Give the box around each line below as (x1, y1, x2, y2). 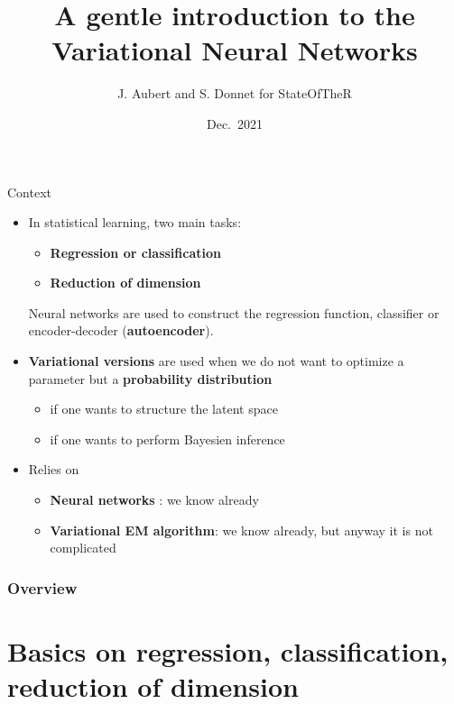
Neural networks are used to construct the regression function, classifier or (28, 303, 440, 322)
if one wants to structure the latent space (50, 399, 278, 418)
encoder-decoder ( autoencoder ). (28, 321, 214, 340)
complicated (50, 538, 116, 557)
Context (7, 182, 51, 201)
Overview (7, 576, 78, 599)
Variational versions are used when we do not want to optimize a (28, 352, 404, 370)
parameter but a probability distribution (28, 369, 273, 388)
